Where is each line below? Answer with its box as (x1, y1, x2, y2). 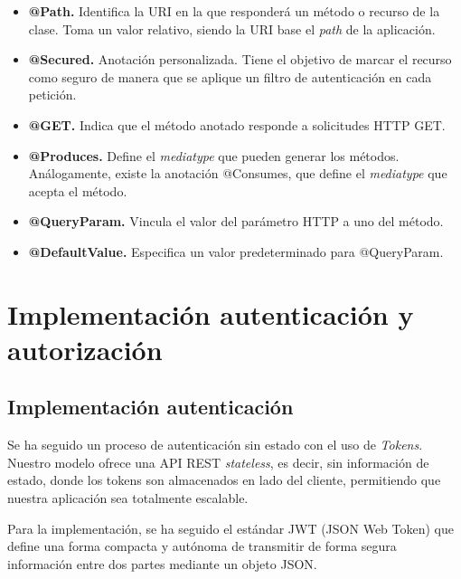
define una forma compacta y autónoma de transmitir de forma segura (7, 536, 397, 555)
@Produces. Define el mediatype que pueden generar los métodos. (28, 146, 400, 165)
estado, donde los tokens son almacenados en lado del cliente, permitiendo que (7, 470, 441, 489)
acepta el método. (28, 181, 127, 200)
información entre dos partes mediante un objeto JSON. (7, 554, 317, 573)
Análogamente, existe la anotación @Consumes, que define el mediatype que (28, 164, 447, 183)
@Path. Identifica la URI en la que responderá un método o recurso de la (28, 2, 440, 20)
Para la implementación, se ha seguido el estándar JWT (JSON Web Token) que (7, 518, 454, 537)
